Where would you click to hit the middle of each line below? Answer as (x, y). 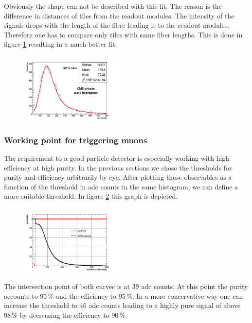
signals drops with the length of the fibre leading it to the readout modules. (117, 25)
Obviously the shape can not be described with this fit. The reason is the (113, 6)
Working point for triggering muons (76, 140)
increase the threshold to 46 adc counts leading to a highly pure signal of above (122, 305)
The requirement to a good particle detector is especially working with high (117, 158)
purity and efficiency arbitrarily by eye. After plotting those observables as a (118, 177)
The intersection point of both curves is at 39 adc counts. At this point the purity (126, 286)
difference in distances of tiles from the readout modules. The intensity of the (119, 15)
